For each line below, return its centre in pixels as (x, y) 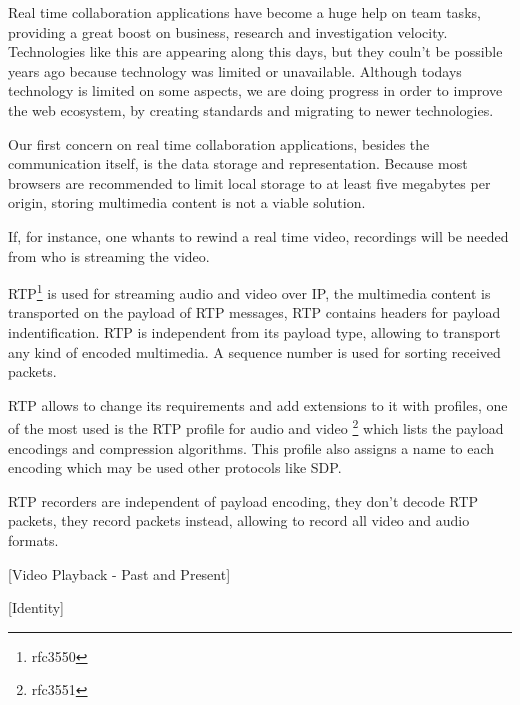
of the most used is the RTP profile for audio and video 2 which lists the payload (256, 426)
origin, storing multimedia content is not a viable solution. (187, 202)
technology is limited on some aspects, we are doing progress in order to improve (255, 90)
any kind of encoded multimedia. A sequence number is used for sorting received (254, 351)
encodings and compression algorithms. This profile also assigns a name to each (251, 447)
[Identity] (36, 607)
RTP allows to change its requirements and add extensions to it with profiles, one (258, 404)
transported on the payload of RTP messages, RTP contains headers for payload (254, 312)
